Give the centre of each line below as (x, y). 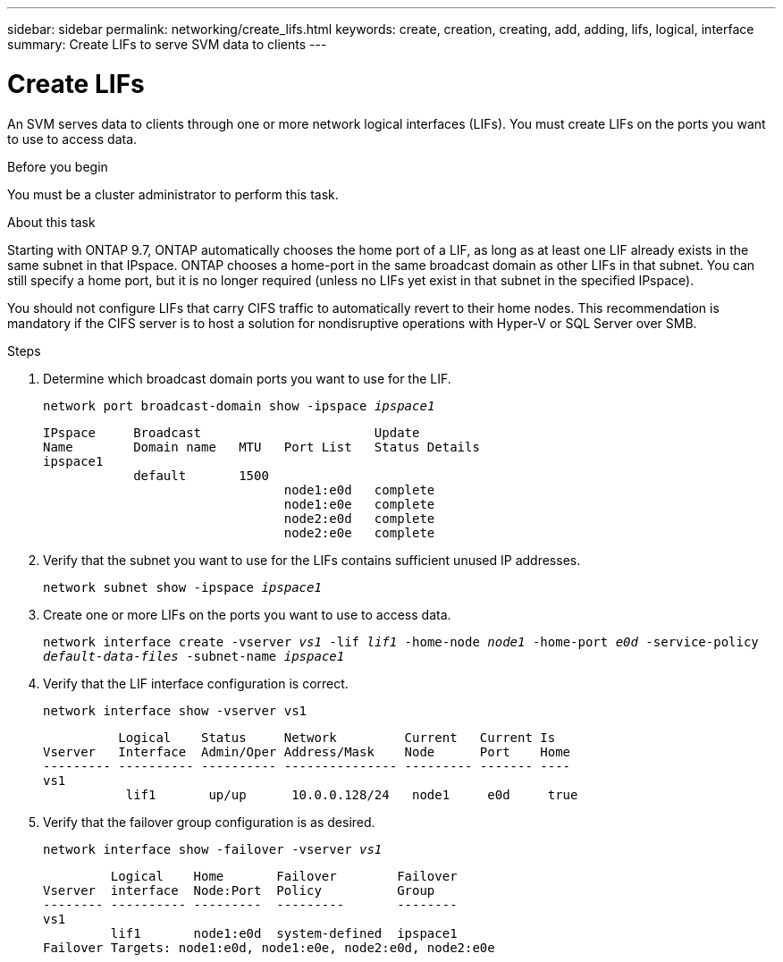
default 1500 (201, 475)
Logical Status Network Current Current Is (337, 737)
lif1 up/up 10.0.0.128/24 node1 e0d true (352, 794)
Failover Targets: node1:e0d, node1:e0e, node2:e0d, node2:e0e (269, 947)
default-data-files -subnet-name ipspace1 (194, 656)
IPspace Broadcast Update (232, 432)
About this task (51, 222)
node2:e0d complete (359, 518)
